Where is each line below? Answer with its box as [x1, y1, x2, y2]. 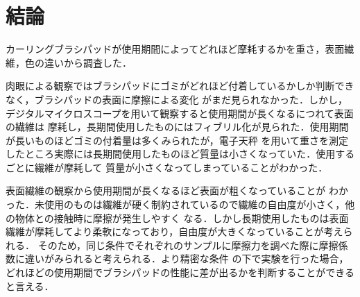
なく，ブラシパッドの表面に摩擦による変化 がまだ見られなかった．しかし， [6, 92, 348, 106]
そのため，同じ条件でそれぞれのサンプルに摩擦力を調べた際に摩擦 [37, 237, 338, 252]
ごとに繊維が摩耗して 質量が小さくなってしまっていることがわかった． [6, 160, 328, 174]
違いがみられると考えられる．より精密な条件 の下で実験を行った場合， [24, 251, 349, 266]
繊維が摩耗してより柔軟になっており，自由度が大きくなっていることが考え [6, 224, 343, 239]
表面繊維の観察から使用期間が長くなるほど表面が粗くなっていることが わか [6, 183, 348, 198]
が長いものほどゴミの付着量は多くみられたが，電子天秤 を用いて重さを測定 [6, 133, 348, 147]
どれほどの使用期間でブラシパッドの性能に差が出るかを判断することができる [6, 265, 355, 280]
